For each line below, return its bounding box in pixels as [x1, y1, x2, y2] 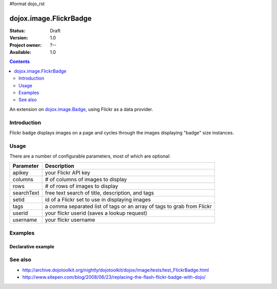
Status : [9, 27, 26, 33]
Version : [9, 35, 28, 41]
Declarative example [9, 243, 54, 249]
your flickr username [45, 216, 95, 223]
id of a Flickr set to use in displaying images [45, 196, 151, 203]
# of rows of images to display [45, 183, 118, 190]
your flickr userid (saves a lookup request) [45, 209, 147, 217]
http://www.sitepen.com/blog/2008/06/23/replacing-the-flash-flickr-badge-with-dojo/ [22, 274, 206, 280]
